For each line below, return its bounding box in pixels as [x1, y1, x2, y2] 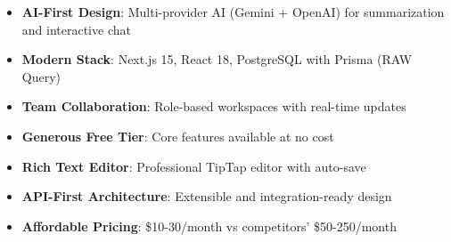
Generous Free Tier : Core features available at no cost [21, 126, 334, 145]
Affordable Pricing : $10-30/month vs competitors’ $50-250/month [21, 216, 397, 235]
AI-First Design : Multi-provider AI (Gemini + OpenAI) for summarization [21, 3, 445, 20]
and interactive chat [21, 20, 131, 38]
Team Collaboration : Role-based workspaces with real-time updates [21, 97, 406, 116]
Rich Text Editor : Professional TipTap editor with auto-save [21, 157, 366, 175]
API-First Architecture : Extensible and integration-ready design [21, 187, 392, 206]
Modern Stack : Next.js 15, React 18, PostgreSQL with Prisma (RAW [21, 50, 413, 69]
